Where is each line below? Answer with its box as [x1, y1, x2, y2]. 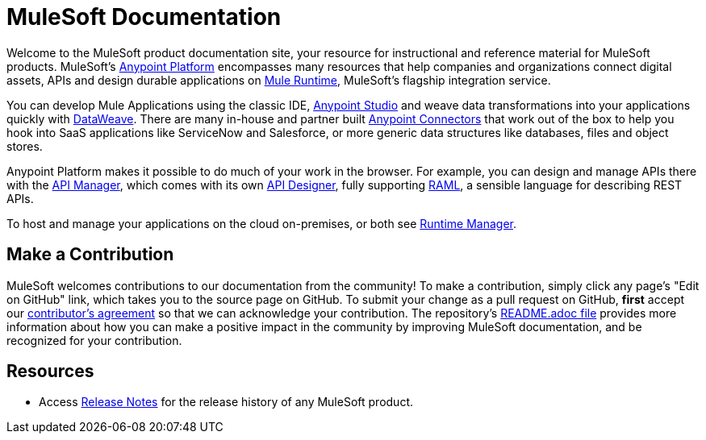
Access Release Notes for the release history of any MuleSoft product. [39, 395, 413, 409]
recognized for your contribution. [6, 333, 182, 347]
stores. [6, 139, 43, 153]
